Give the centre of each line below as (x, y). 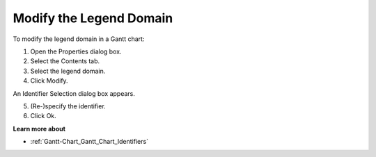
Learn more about (39, 129)
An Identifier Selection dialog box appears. (74, 93)
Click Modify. (49, 81)
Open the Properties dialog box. (76, 51)
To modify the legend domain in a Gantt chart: (79, 39)
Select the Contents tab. (65, 61)
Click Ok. (44, 116)
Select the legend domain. (68, 71)
